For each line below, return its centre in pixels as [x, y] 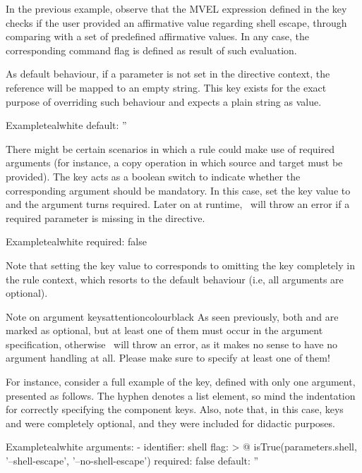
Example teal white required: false [76, 241]
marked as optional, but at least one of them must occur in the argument [164, 330]
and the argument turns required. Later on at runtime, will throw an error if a [178, 204]
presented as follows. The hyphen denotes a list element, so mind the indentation [181, 395]
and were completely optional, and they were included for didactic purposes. [170, 423]
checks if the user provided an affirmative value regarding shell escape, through [176, 22]
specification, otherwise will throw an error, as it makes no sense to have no [171, 344]
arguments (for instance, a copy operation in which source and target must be [174, 162]
